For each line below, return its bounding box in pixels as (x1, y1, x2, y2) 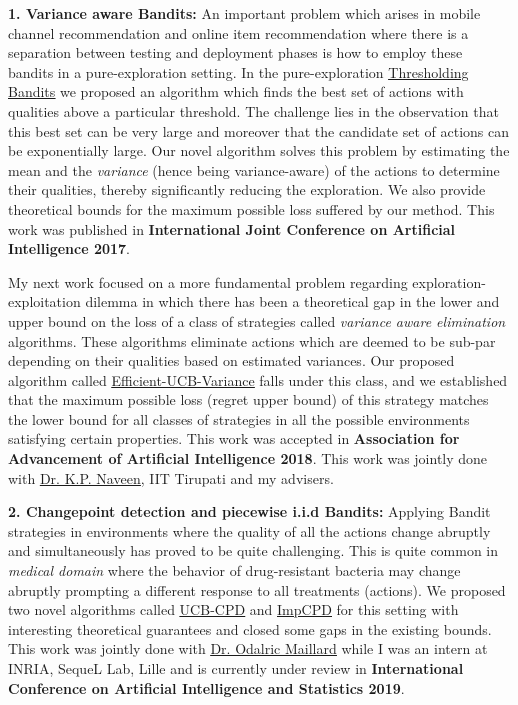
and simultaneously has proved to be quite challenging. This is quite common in (8, 540, 499, 561)
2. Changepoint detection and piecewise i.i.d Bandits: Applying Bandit (8, 501, 491, 522)
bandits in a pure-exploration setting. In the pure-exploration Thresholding (8, 61, 469, 82)
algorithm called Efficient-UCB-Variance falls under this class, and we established (8, 369, 508, 390)
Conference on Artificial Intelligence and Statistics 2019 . (8, 677, 405, 698)
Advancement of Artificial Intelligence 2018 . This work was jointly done (8, 448, 488, 469)
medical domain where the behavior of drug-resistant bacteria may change (8, 560, 461, 581)
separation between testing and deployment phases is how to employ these (8, 42, 463, 63)
